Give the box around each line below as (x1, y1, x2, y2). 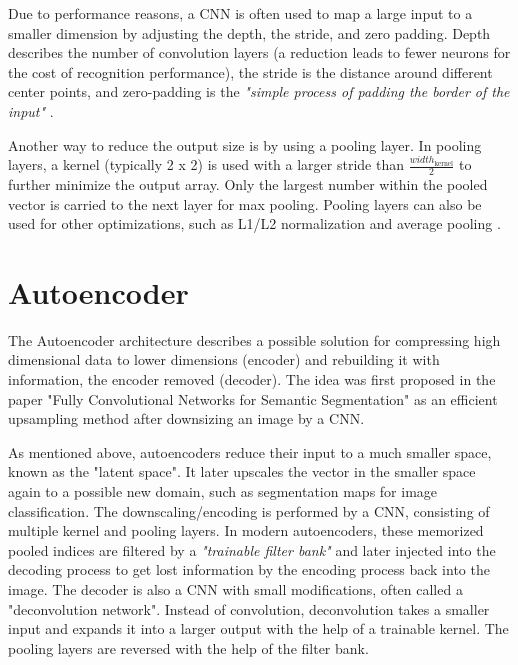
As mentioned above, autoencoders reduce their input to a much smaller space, (8, 441, 492, 462)
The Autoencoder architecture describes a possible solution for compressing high (8, 329, 501, 350)
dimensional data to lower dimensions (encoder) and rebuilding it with (8, 349, 440, 370)
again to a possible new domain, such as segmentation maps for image (8, 481, 438, 502)
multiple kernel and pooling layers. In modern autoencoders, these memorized (8, 520, 484, 541)
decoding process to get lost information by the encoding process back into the (8, 559, 490, 580)
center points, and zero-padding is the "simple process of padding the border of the (8, 81, 510, 102)
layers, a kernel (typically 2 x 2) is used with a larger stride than (8, 154, 404, 175)
